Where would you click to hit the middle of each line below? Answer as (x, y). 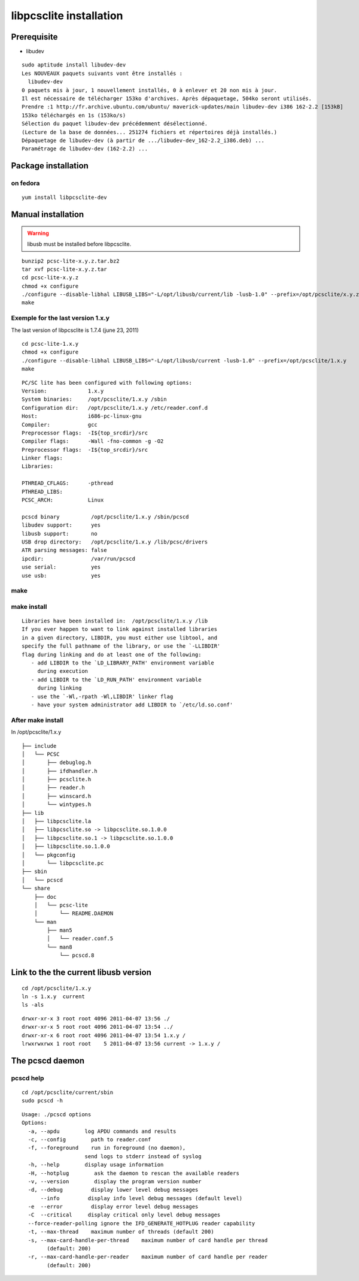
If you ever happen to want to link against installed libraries (120, 629)
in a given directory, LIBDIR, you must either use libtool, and (120, 638)
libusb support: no (60, 534)
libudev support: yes (61, 525)
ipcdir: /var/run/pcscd (79, 558)
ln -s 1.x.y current (53, 997)
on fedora (25, 183)
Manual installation (48, 215)
